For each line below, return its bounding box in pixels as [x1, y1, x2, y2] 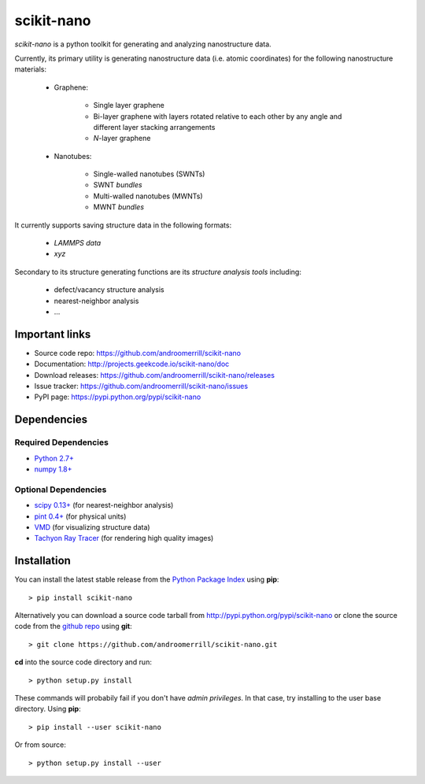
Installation [14, 554, 71, 568]
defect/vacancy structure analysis [54, 285, 164, 294]
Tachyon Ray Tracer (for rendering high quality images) [34, 534, 214, 543]
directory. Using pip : [14, 704, 82, 714]
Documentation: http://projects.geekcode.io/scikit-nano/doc [34, 359, 230, 369]
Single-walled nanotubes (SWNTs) [93, 169, 205, 179]
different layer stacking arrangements [93, 122, 216, 131]
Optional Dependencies [14, 484, 107, 495]
